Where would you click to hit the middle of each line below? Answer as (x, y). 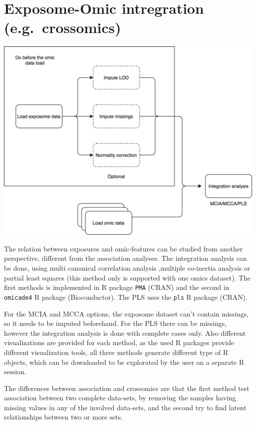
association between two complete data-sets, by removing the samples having (120, 398)
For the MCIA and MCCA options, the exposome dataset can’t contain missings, (126, 313)
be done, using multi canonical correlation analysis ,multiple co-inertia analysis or (127, 268)
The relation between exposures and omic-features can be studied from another (124, 248)
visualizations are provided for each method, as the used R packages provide (119, 342)
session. (15, 372)
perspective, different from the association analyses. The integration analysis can (126, 258)
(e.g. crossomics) (63, 27)
